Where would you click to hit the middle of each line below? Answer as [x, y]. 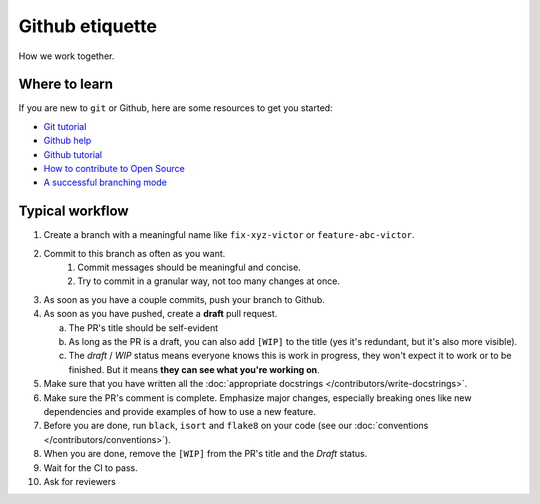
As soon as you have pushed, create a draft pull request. [160, 314]
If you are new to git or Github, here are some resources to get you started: [176, 108]
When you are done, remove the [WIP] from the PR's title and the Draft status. [205, 454]
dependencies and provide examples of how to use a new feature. [180, 411]
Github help [67, 141]
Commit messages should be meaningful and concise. [189, 267]
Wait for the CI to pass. [91, 467]
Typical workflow [73, 211]
